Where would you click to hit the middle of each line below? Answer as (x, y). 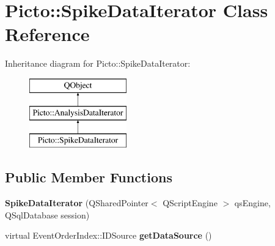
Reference (47, 34)
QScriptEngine (190, 203)
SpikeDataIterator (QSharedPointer (77, 203)
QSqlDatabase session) (47, 214)
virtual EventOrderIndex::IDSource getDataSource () (108, 235)
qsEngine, (252, 203)
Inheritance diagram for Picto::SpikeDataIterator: (98, 63)
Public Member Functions (89, 177)
